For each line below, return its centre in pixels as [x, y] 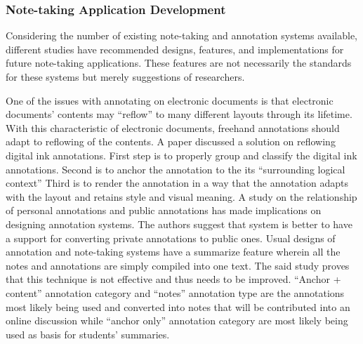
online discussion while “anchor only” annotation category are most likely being [177, 320]
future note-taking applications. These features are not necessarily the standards [179, 63]
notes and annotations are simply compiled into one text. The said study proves [178, 265]
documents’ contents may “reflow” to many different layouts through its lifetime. [179, 114]
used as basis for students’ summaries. [88, 334]
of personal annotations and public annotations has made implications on [164, 210]
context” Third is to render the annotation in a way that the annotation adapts [177, 183]
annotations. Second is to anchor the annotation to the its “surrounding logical [176, 169]
